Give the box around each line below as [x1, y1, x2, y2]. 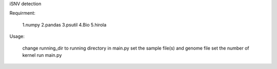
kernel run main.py [22, 52, 62, 58]
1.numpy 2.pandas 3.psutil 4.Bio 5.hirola [22, 21, 107, 28]
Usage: [9, 33, 25, 39]
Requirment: [9, 10, 36, 16]
